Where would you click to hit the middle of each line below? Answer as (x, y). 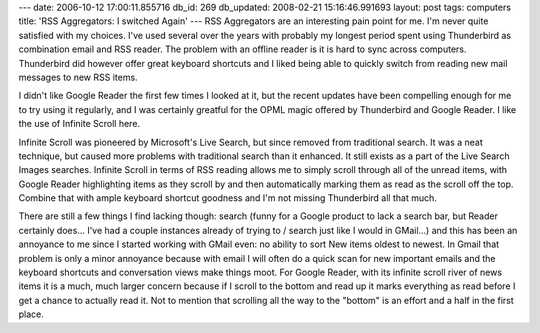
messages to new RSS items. (78, 77)
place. (31, 314)
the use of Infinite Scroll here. (79, 124)
